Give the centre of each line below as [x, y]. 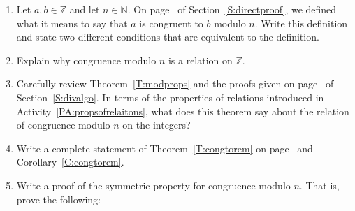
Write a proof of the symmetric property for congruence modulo [153, 185]
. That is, [319, 185]
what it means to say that [72, 23]
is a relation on [200, 60]
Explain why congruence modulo [86, 60]
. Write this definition [301, 23]
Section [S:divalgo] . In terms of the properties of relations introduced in [170, 97]
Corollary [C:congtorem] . [70, 162]
